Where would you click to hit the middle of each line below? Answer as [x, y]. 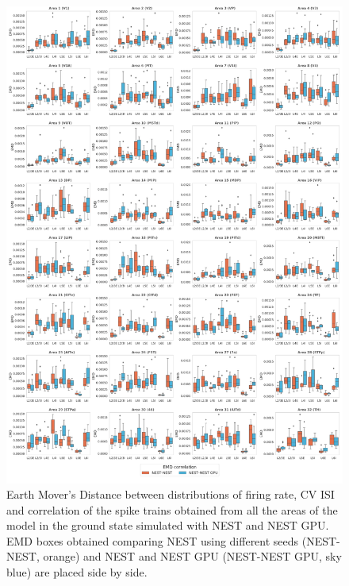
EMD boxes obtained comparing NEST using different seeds [153, 540]
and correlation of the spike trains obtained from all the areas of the [172, 509]
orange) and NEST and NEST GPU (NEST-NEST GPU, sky [192, 556]
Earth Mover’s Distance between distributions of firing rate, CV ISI [171, 494]
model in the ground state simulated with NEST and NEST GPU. [168, 525]
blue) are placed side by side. [77, 572]
